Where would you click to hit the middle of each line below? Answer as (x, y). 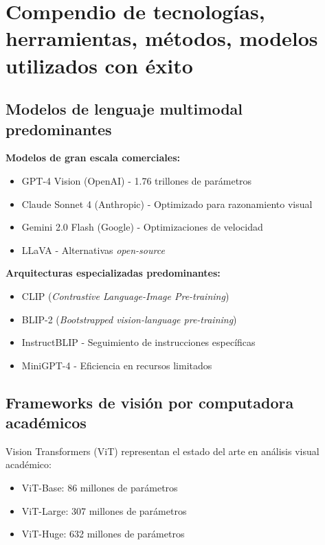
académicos (46, 422)
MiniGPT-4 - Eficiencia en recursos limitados (117, 365)
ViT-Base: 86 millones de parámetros (100, 488)
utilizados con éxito (99, 65)
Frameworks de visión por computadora (150, 402)
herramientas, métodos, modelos (162, 38)
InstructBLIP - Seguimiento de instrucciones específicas (138, 342)
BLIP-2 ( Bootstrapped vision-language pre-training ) (129, 319)
